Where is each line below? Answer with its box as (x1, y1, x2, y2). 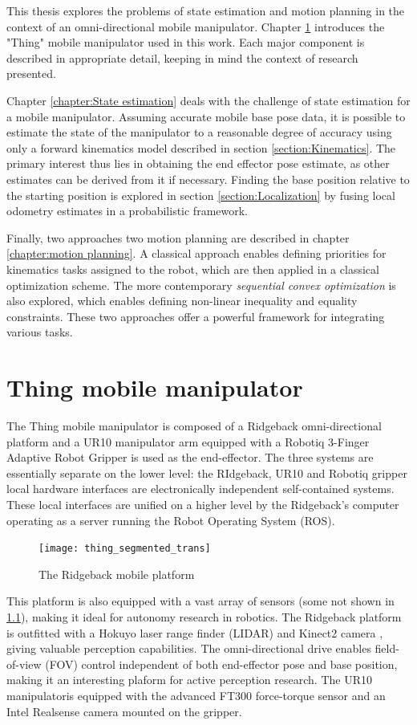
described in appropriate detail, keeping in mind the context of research (6, 49, 358, 66)
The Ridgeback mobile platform (38, 565, 195, 582)
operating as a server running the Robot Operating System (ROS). (6, 511, 335, 528)
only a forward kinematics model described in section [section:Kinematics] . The (6, 139, 396, 156)
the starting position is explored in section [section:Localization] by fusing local (6, 186, 395, 203)
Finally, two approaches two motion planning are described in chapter (6, 229, 350, 246)
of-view (6, 655, 42, 672)
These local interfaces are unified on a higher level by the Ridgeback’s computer (6, 495, 399, 512)
